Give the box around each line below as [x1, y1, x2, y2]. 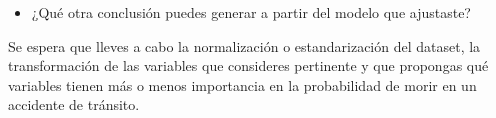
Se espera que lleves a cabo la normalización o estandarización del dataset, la [8, 35, 481, 56]
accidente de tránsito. [8, 94, 140, 115]
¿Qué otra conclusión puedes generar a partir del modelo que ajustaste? [31, 2, 471, 22]
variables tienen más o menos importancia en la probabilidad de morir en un [8, 74, 477, 95]
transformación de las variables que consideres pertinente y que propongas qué [8, 55, 489, 76]
